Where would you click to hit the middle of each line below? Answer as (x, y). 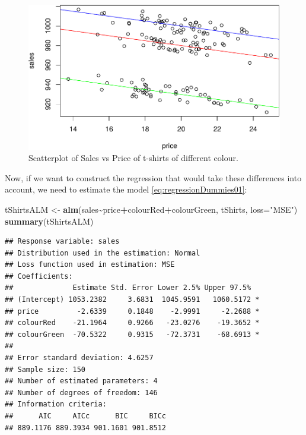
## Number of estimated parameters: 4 (81, 381)
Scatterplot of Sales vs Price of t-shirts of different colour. (133, 158)
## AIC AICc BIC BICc (86, 416)
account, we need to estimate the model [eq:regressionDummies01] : (126, 189)
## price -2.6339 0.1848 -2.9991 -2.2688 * (132, 311)
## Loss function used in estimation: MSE (90, 265)
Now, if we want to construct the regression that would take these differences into (153, 177)
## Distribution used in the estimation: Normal (103, 253)
